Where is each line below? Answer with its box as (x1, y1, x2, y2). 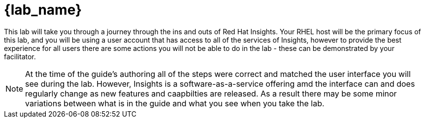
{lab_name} (4, 1, 82, 18)
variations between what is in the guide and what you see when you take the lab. (25, 98, 325, 108)
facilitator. (4, 52, 36, 61)
